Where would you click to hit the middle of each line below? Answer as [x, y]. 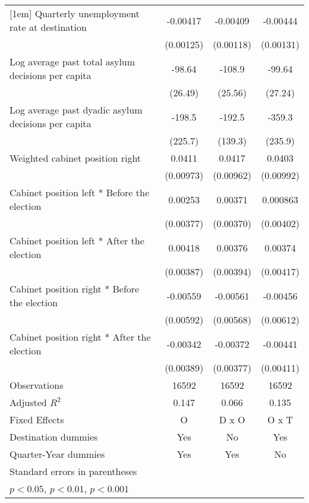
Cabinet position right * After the [80, 337]
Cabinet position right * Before [75, 289]
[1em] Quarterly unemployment [75, 13]
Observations [37, 385]
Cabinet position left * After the [77, 241]
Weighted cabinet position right [75, 158]
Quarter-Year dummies [57, 454]
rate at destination [48, 27]
